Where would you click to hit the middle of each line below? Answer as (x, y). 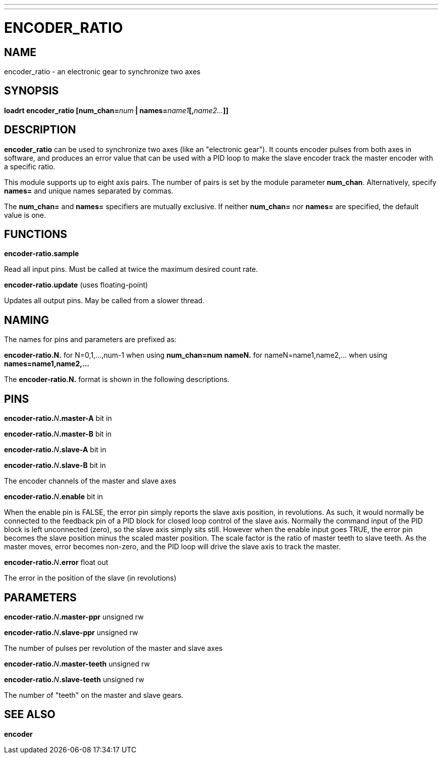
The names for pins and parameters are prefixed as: (90, 340)
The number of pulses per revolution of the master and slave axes (114, 648)
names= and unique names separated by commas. (89, 191)
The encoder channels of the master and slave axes (90, 481)
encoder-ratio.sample (42, 254)
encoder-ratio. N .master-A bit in (58, 418)
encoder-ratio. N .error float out (56, 562)
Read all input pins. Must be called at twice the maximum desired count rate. (131, 269)
